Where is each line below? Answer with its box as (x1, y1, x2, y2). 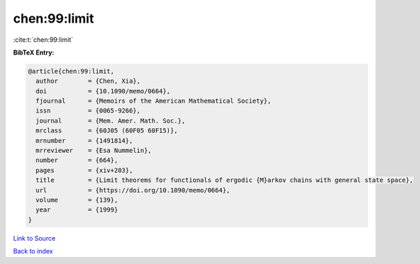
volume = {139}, (35, 196, 118, 204)
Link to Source (13, 234, 56, 242)
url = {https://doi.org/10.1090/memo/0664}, (35, 186, 231, 194)
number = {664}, (35, 156, 118, 164)
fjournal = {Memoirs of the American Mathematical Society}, (35, 97, 272, 105)
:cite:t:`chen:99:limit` (13, 35, 74, 44)
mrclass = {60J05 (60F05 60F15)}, (35, 127, 178, 134)
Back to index (13, 247, 53, 256)
